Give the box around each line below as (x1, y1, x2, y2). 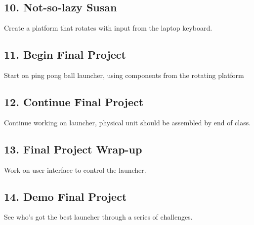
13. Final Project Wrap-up (4, 141, 142, 156)
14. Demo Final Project (4, 188, 127, 204)
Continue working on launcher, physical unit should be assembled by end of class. (4, 117, 251, 127)
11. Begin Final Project (4, 47, 126, 62)
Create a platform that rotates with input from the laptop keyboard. (4, 23, 212, 33)
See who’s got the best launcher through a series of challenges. (4, 212, 193, 222)
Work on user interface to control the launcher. (4, 164, 146, 175)
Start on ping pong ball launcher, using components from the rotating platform (4, 70, 244, 80)
